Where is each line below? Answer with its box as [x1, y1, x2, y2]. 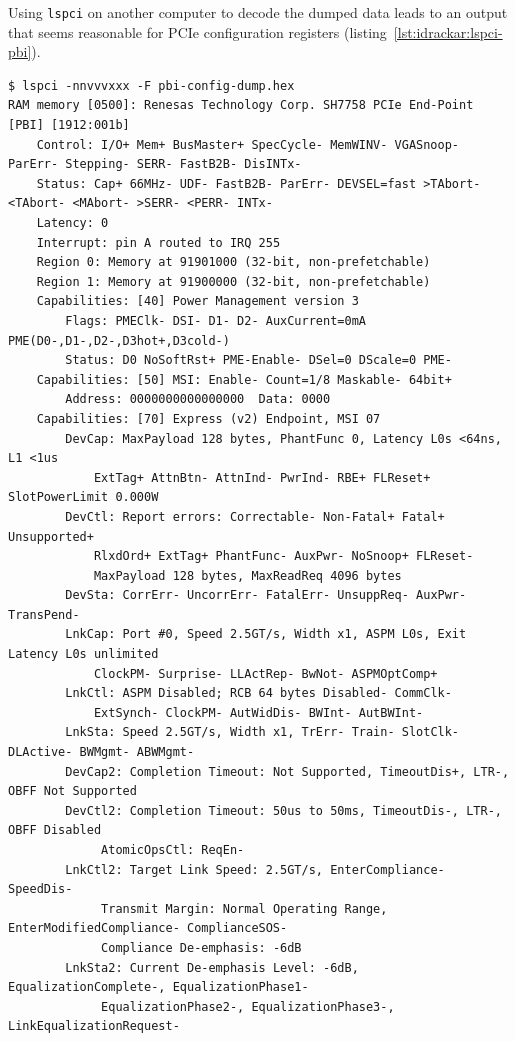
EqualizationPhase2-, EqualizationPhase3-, [101, 999, 395, 1014]
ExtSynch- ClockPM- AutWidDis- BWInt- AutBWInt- [93, 705, 424, 720]
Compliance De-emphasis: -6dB [101, 940, 302, 955]
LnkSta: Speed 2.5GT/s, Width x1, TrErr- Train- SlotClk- [65, 725, 460, 740]
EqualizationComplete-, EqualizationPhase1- [8, 980, 309, 995]
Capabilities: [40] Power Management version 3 [36, 294, 359, 309]
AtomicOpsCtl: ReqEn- [101, 843, 245, 857]
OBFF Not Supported [8, 784, 137, 799]
